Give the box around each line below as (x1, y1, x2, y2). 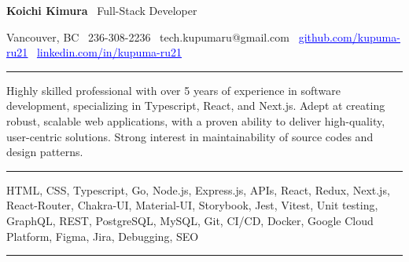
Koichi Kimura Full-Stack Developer (6, 2, 197, 18)
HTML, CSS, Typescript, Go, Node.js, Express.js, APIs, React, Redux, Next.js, (6, 181, 390, 198)
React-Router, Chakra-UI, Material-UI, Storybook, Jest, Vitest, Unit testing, (6, 197, 378, 213)
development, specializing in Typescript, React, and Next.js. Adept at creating (6, 97, 385, 114)
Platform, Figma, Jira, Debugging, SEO (6, 227, 199, 244)
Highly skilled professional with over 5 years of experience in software (6, 82, 341, 98)
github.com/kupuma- (298, 28, 400, 45)
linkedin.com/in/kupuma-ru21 (36, 44, 182, 60)
